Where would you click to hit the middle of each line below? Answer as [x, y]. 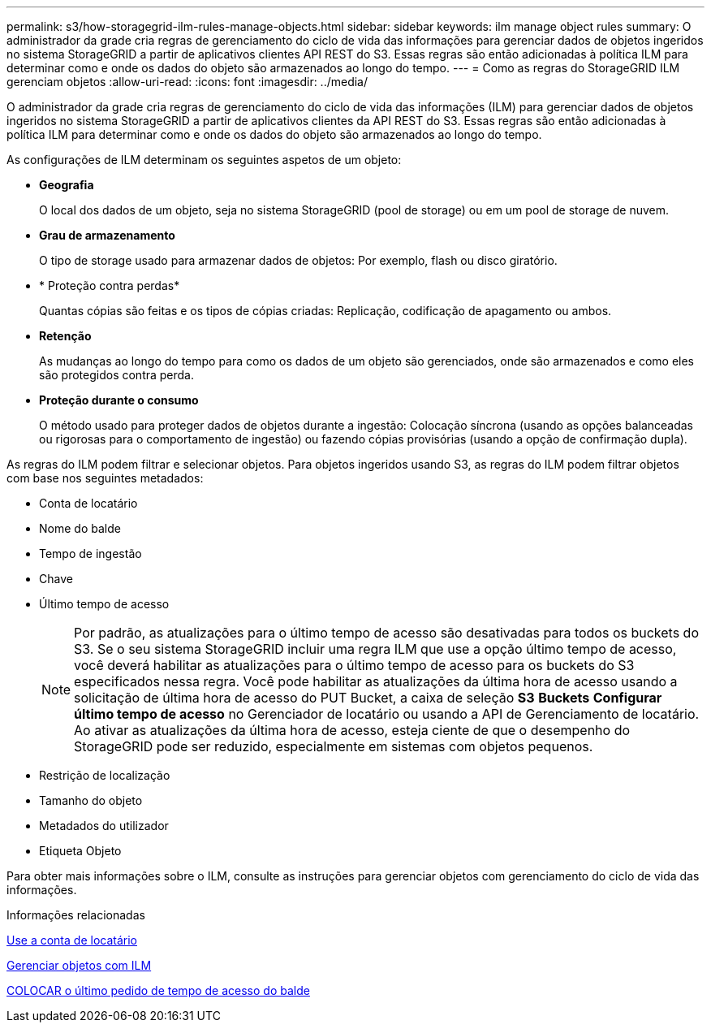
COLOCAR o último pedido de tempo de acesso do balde [158, 990]
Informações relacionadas [76, 915]
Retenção [65, 336]
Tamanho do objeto [91, 800]
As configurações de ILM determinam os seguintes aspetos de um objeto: [204, 160]
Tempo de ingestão [90, 553]
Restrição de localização [105, 775]
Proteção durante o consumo [119, 400]
